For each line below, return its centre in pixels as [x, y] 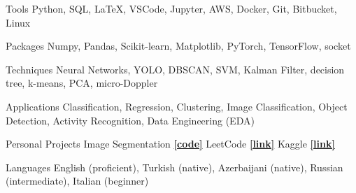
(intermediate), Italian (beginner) [77, 181]
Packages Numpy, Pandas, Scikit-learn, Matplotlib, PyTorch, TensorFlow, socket [178, 46]
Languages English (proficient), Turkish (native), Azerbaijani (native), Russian [175, 167]
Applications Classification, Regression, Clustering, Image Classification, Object [177, 106]
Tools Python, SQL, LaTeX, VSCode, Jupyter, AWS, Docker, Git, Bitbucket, [171, 8]
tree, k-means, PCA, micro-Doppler [82, 83]
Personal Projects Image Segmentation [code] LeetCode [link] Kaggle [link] [170, 144]
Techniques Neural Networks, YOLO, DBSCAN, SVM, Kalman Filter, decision [175, 69]
